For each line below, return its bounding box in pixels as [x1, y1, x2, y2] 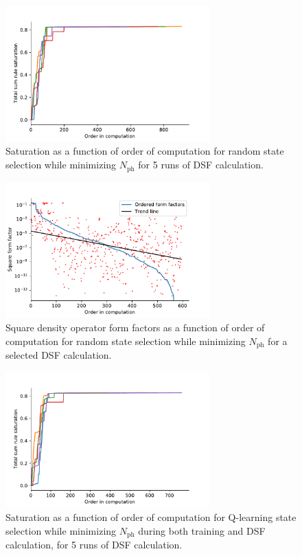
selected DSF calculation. [5, 348, 112, 362]
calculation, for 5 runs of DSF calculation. [5, 537, 183, 552]
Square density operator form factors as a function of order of [5, 320, 265, 334]
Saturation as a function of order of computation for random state [5, 144, 284, 158]
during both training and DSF [138, 523, 266, 537]
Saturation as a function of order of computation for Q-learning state [5, 510, 297, 524]
